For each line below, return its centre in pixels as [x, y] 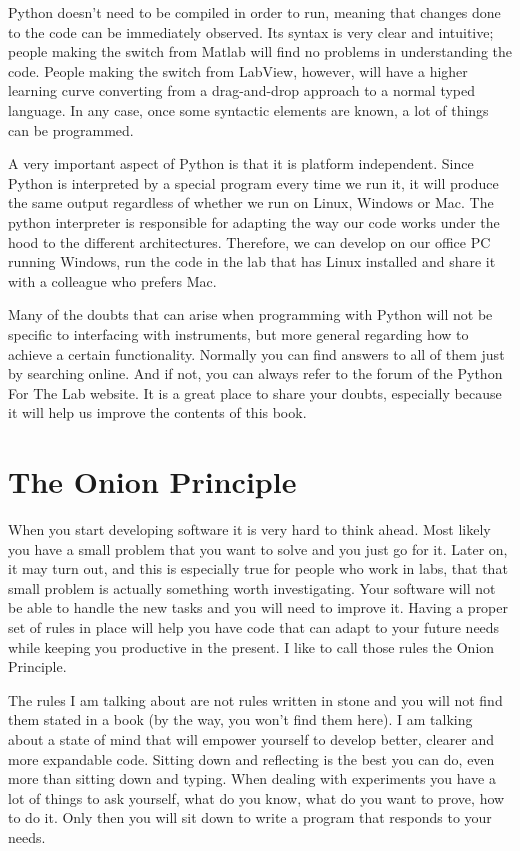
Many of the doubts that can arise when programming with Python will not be [250, 314]
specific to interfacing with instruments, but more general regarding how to [238, 333]
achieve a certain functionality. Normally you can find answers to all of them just [256, 353]
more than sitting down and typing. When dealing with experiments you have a [252, 778]
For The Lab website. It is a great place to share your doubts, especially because [255, 392]
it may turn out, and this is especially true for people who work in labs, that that [258, 568]
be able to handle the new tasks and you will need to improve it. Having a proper [258, 607]
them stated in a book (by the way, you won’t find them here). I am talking [240, 719]
